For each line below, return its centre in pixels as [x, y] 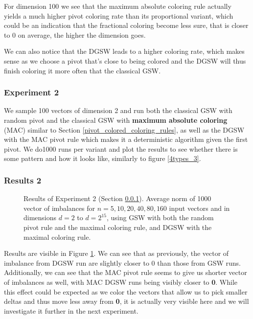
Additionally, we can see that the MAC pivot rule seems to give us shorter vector [126, 272]
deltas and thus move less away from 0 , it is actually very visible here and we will [126, 301]
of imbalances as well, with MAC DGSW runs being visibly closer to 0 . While [121, 282]
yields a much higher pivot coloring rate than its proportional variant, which [119, 15]
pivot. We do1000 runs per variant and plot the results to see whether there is [121, 148]
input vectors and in [199, 208]
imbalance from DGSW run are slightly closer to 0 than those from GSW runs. [122, 262]
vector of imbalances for [59, 208]
